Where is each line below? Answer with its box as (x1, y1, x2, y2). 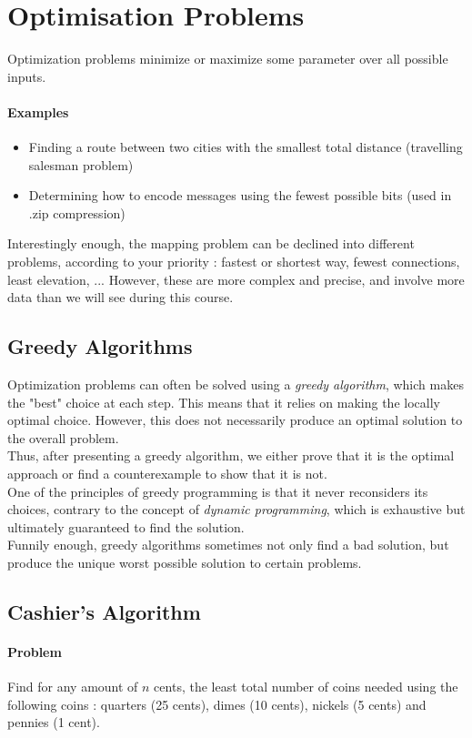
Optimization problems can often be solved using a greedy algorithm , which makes (7, 375, 464, 394)
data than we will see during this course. (7, 288, 234, 307)
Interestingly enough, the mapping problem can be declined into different (7, 234, 415, 253)
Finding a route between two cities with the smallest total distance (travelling (28, 137, 463, 157)
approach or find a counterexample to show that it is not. (7, 464, 327, 483)
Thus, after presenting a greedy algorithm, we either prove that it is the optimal (7, 446, 455, 465)
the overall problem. (7, 428, 119, 447)
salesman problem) (28, 155, 134, 174)
